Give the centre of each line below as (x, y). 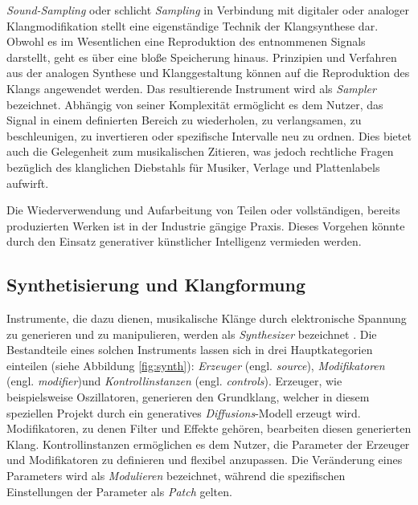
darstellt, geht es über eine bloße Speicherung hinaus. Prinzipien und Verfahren (202, 57)
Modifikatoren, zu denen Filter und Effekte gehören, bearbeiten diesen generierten (209, 428)
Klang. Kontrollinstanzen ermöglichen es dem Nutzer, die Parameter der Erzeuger (208, 444)
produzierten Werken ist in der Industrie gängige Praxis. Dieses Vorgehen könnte (206, 225)
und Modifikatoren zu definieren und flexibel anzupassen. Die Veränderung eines (205, 460)
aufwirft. (28, 183)
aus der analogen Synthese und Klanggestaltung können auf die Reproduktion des (208, 73)
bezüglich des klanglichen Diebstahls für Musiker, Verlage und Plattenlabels (193, 167)
